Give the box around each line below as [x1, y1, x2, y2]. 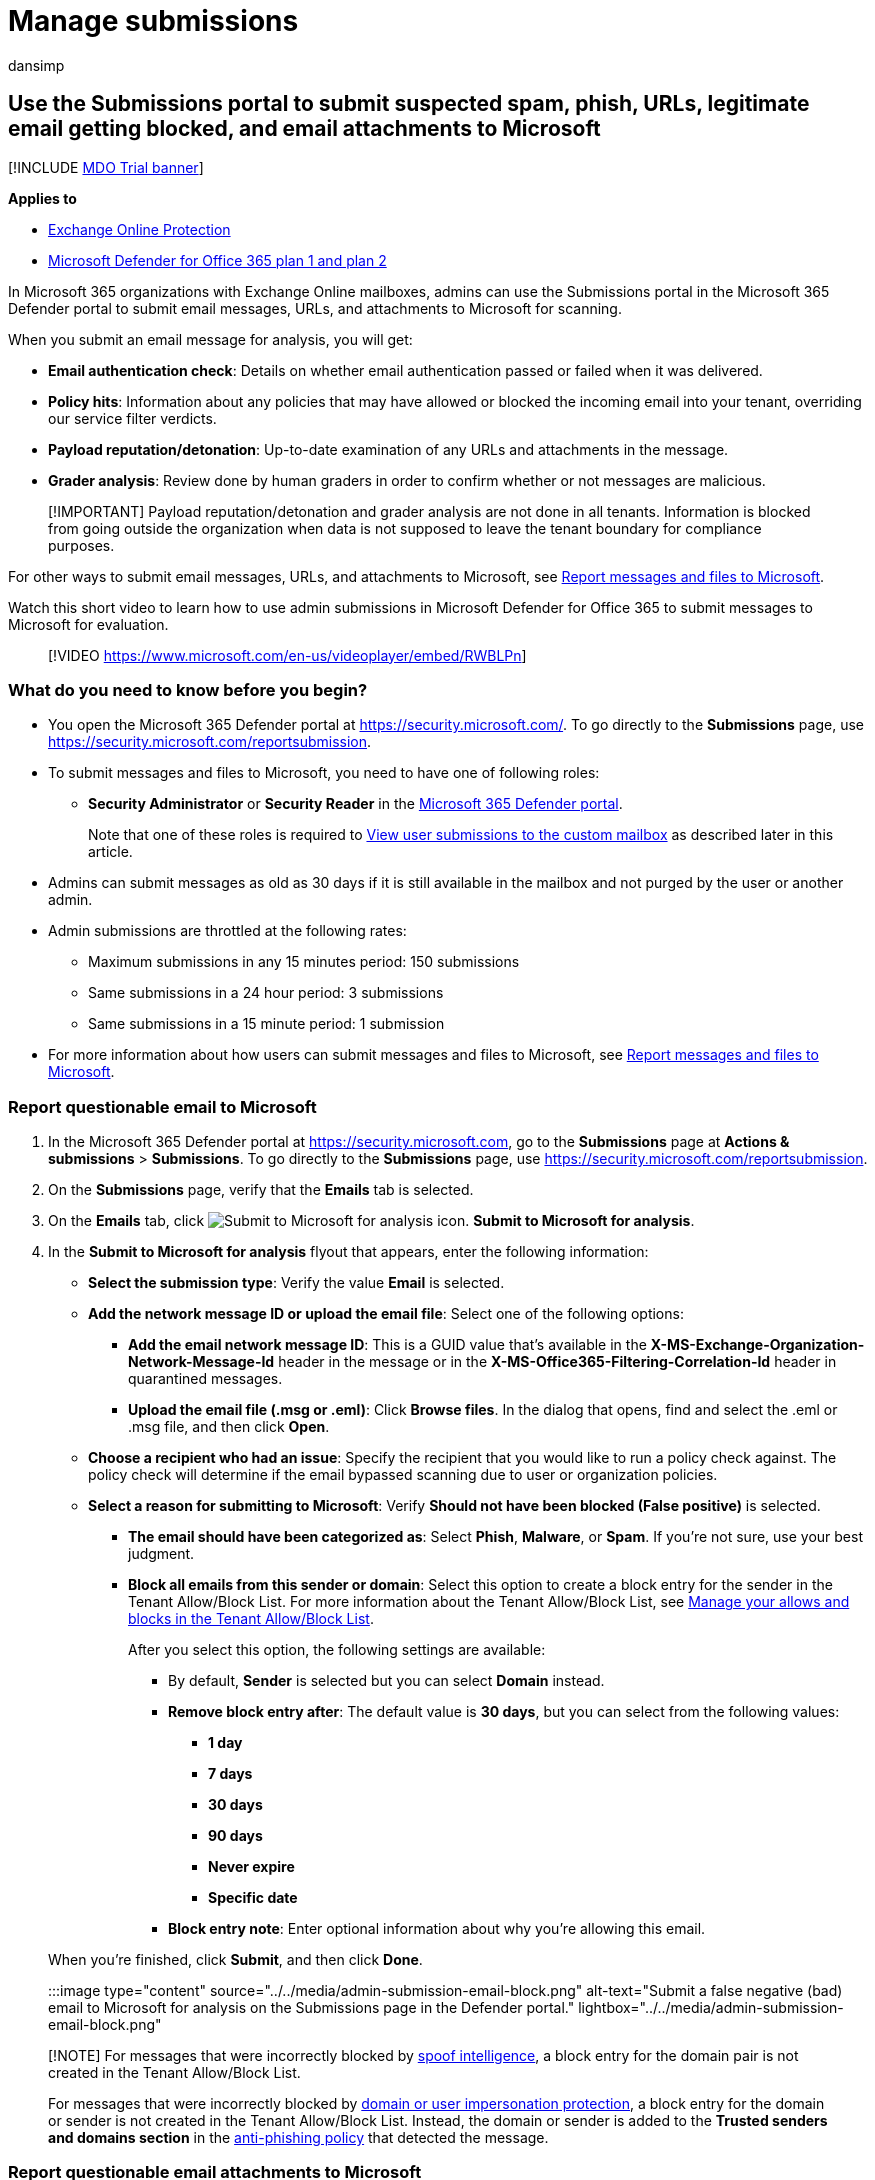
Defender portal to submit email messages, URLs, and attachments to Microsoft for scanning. [8, 299, 622, 317]
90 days [208, 1827, 263, 1845]
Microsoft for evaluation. [8, 615, 169, 633]
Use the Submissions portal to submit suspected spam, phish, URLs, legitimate [8, 91, 810, 117]
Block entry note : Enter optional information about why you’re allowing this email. [168, 1920, 706, 1938]
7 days [208, 1765, 253, 1783]
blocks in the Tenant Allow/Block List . [128, 1610, 374, 1628]
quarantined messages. [128, 1370, 283, 1388]
